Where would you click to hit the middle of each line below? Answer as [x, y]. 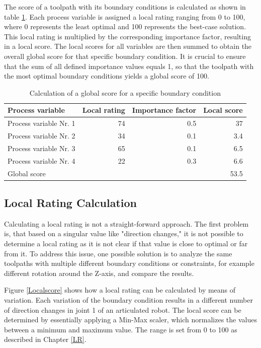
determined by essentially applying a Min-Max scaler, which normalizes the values [130, 320]
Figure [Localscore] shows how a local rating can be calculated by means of [120, 290]
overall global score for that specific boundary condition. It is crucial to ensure [125, 56]
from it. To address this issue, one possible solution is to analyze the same [118, 253]
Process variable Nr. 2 [41, 136]
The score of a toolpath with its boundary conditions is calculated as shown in [125, 7]
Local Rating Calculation [71, 203]
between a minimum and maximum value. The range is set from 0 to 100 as [121, 329]
